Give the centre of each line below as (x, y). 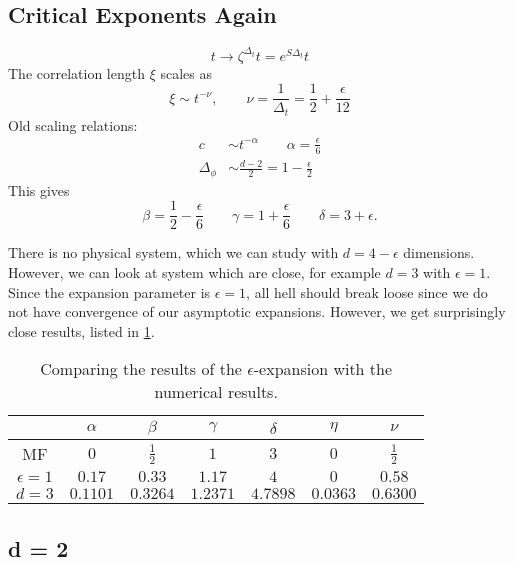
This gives (39, 189)
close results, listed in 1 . (81, 330)
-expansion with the (323, 369)
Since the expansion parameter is (109, 291)
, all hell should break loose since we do (367, 291)
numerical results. (216, 392)
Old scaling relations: (73, 124)
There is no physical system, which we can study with (173, 252)
